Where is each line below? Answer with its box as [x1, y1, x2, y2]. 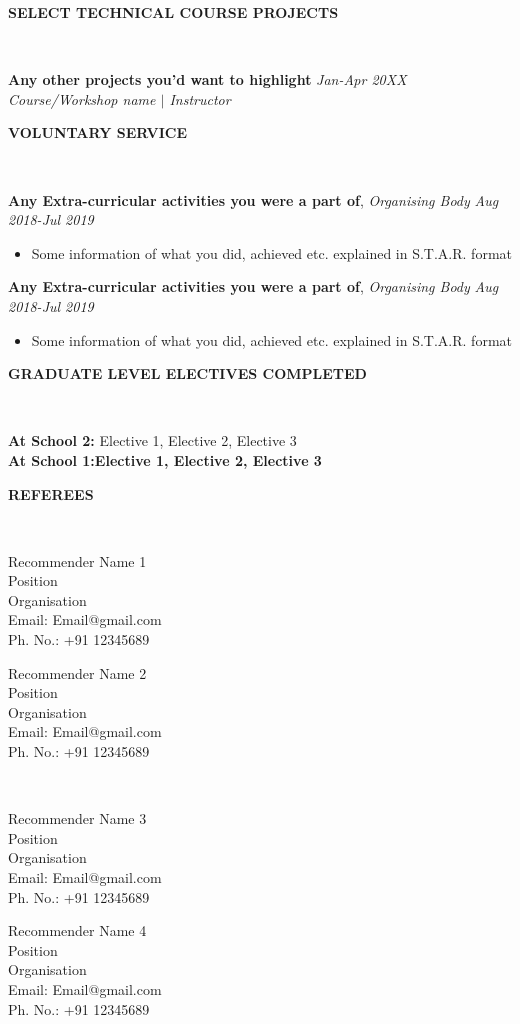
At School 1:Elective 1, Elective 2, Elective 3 [8, 449, 322, 470]
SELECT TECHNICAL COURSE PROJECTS [8, 2, 339, 22]
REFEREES [8, 483, 94, 504]
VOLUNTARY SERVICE [8, 122, 188, 143]
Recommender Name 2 [8, 662, 147, 683]
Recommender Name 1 [8, 550, 147, 571]
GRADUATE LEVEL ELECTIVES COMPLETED [8, 363, 367, 384]
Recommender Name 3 [8, 808, 147, 829]
